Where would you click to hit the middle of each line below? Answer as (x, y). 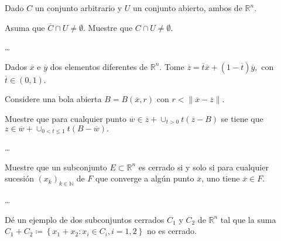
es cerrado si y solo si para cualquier (203, 167)
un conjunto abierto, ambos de (188, 8)
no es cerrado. (172, 231)
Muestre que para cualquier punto (66, 118)
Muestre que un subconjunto (56, 167)
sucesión (19, 178)
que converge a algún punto (145, 178)
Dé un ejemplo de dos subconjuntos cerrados (85, 219)
